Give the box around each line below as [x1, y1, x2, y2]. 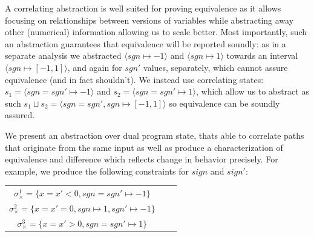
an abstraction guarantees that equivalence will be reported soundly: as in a [5, 37, 286, 50]
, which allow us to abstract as [196, 85, 309, 98]
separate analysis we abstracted [5, 49, 122, 62]
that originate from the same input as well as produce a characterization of [5, 141, 283, 153]
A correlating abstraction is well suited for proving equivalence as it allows [5, 2, 281, 14]
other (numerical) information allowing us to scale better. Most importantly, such [5, 25, 307, 38]
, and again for [67, 61, 122, 73]
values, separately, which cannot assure [143, 61, 288, 73]
